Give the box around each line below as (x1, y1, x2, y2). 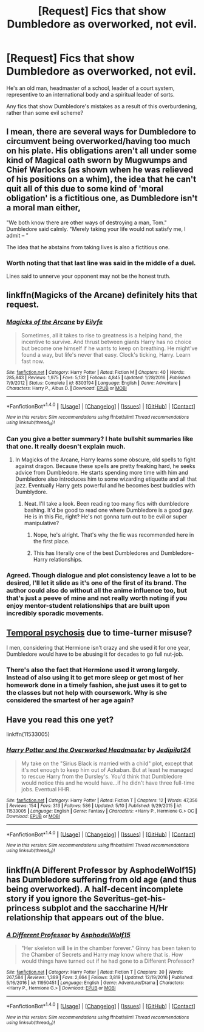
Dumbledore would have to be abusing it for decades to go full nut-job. (6, 650, 184, 658)
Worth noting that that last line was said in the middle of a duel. (6, 258, 196, 267)
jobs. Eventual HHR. (21, 785, 71, 793)
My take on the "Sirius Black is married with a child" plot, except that (21, 760, 193, 767)
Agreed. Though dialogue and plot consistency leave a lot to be (6, 571, 196, 579)
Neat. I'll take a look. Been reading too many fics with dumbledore (24, 500, 189, 507)
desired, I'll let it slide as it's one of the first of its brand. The (6, 579, 187, 587)
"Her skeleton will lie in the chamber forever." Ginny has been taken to (21, 944, 197, 952)
